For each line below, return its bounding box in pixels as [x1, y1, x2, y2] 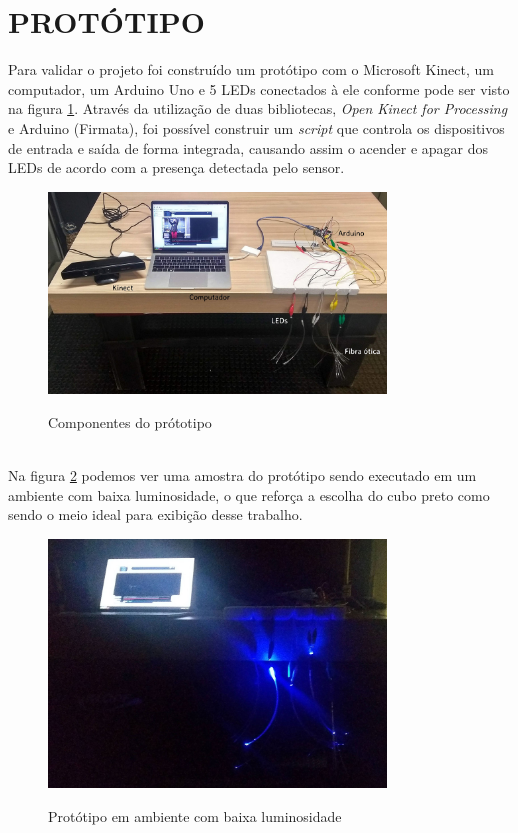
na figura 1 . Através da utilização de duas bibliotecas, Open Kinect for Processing [8, 98, 508, 119]
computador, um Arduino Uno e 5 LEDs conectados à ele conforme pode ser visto [8, 78, 510, 99]
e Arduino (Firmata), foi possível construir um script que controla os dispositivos [8, 117, 505, 138]
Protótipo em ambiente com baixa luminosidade [48, 805, 342, 826]
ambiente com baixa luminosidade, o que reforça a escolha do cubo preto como [8, 484, 490, 505]
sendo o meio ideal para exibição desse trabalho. [8, 504, 303, 525]
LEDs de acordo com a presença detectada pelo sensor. [8, 157, 345, 178]
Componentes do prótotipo [48, 411, 212, 432]
